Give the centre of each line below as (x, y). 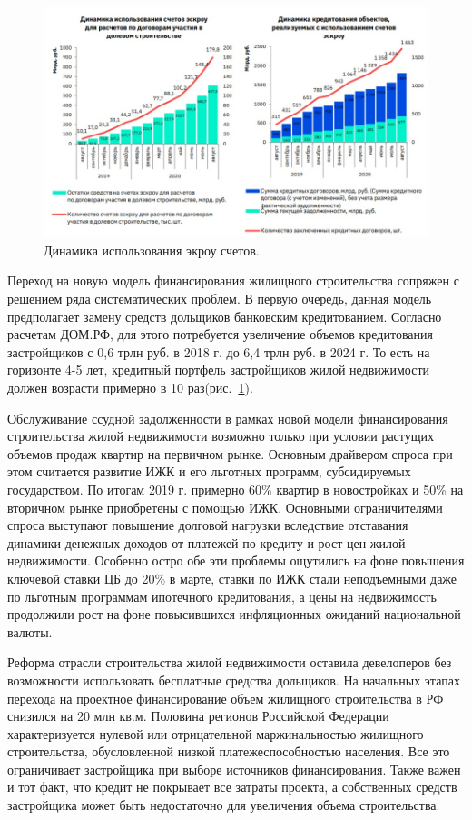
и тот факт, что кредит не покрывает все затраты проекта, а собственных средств (232, 787)
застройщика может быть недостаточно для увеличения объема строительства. (224, 805)
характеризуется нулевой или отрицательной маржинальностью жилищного (216, 733)
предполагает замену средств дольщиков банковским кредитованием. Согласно (225, 316)
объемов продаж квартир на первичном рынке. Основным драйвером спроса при (230, 453)
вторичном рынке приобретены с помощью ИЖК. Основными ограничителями (225, 507)
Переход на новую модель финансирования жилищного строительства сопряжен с (233, 280)
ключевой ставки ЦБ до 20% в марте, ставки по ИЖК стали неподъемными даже (232, 578)
